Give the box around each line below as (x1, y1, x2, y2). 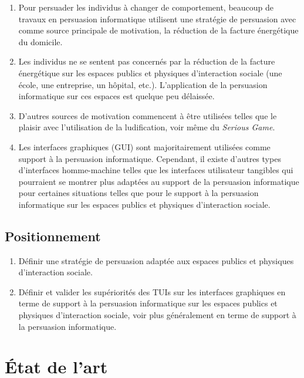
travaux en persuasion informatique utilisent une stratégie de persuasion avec (18, 12, 296, 25)
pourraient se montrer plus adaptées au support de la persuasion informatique (18, 175, 299, 187)
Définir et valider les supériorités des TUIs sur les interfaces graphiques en (18, 285, 286, 298)
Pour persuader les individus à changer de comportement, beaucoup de (18, 1, 274, 13)
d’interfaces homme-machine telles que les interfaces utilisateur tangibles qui (18, 164, 293, 176)
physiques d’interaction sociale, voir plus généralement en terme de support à (18, 309, 296, 321)
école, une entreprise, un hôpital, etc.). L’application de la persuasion (18, 78, 268, 90)
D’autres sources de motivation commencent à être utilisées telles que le (18, 109, 277, 122)
